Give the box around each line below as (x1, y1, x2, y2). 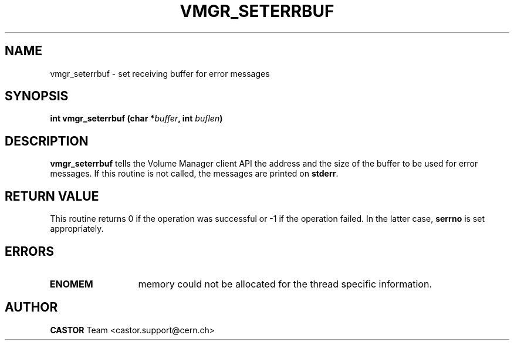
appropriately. (50, 224, 104, 234)
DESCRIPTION (5, 133, 89, 148)
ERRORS (5, 243, 55, 259)
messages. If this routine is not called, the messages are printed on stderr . (50, 168, 339, 179)
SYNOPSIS (5, 89, 69, 104)
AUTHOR (5, 300, 58, 315)
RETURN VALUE (5, 188, 99, 204)
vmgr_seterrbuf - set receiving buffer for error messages (50, 68, 270, 79)
